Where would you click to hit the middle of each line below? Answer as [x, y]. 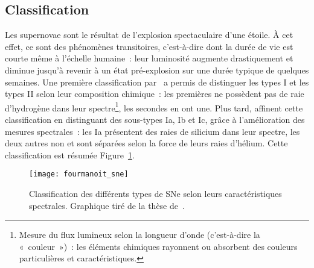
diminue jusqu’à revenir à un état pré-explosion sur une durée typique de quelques [157, 70]
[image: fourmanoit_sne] [79, 174]
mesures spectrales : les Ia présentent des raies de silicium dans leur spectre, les [152, 131]
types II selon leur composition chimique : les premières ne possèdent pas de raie [155, 94]
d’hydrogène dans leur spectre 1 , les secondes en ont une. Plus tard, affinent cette [154, 107]
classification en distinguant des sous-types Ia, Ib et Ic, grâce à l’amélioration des [155, 120]
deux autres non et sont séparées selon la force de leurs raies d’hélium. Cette [146, 143]
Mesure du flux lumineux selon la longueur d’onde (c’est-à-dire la [139, 235]
